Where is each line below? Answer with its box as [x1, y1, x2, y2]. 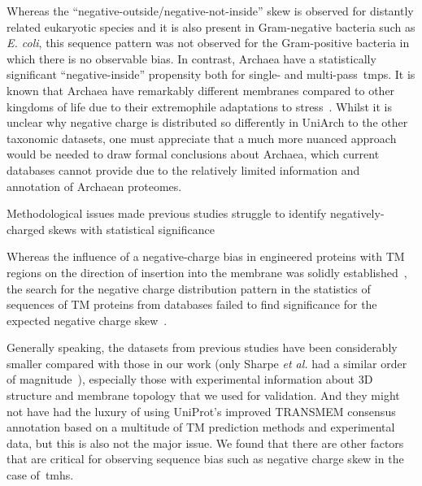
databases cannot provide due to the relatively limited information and [7, 161, 360, 178]
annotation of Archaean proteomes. [7, 177, 182, 194]
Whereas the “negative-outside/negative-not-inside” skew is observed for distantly [7, 2, 414, 19]
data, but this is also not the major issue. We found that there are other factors [7, 434, 404, 451]
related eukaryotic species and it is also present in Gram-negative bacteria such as [7, 18, 415, 35]
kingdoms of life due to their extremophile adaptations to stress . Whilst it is [7, 98, 392, 115]
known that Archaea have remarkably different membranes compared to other [7, 81, 395, 98]
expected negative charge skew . [7, 311, 167, 328]
